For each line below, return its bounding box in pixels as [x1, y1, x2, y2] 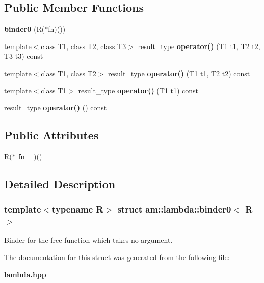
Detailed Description [4, 176, 116, 192]
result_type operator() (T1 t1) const [78, 85, 199, 96]
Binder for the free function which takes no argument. [4, 234, 173, 245]
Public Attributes [4, 127, 99, 143]
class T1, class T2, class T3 [41, 40, 126, 51]
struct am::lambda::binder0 [117, 203, 231, 216]
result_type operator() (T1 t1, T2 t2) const [108, 67, 250, 78]
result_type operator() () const [4, 102, 107, 113]
